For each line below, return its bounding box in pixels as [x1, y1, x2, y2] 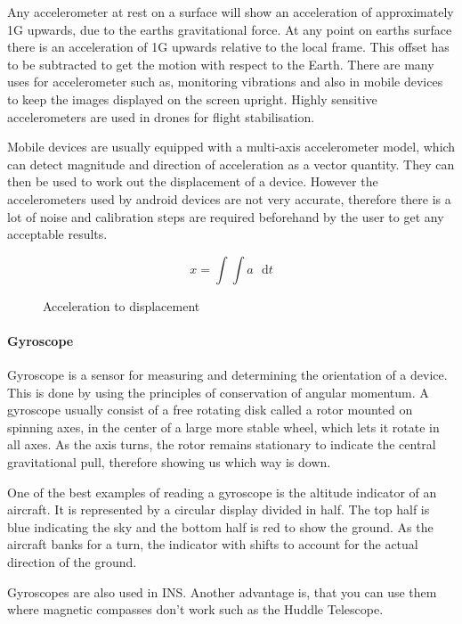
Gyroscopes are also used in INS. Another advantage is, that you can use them [7, 582, 437, 601]
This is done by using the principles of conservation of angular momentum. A [7, 382, 429, 401]
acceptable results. [7, 225, 108, 243]
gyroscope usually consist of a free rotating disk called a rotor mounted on [7, 400, 413, 419]
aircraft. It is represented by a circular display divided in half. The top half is [7, 500, 430, 519]
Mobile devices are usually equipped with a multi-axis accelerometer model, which [7, 137, 456, 156]
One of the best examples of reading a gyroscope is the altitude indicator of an [7, 482, 437, 501]
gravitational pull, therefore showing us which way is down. [7, 453, 331, 472]
